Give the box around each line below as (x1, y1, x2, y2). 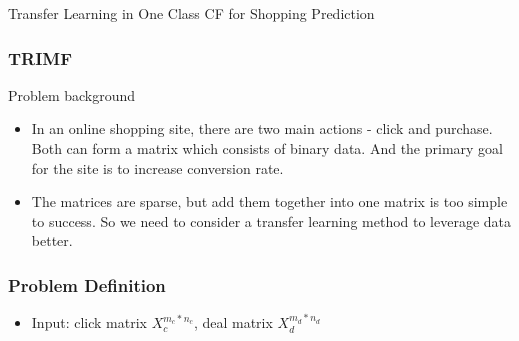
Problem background (8, 84, 136, 105)
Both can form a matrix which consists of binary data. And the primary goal (31, 138, 503, 158)
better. (31, 230, 73, 251)
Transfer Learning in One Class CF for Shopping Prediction (8, 3, 375, 23)
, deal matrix (193, 312, 273, 333)
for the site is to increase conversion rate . (31, 157, 284, 178)
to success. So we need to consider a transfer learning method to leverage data (31, 210, 512, 231)
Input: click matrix (31, 312, 147, 333)
